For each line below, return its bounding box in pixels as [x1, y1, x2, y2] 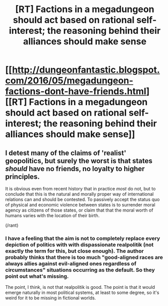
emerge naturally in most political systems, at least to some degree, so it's [5, 289, 159, 296]
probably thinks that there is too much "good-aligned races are [5, 253, 163, 261]
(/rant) [5, 222, 19, 228]
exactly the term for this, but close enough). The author [5, 247, 144, 254]
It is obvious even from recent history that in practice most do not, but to [5, 186, 156, 191]
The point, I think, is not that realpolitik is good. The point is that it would [5, 284, 155, 290]
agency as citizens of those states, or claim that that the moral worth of [5, 207, 153, 213]
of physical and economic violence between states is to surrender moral [5, 202, 155, 208]
